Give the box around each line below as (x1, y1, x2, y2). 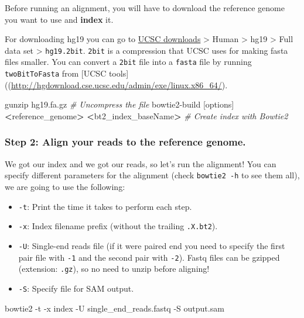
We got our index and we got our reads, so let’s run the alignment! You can (5, 157, 276, 170)
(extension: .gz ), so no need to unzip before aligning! (18, 262, 210, 275)
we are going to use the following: (5, 181, 125, 192)
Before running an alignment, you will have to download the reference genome (5, 2, 285, 13)
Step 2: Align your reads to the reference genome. (5, 134, 246, 149)
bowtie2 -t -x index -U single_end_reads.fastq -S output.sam (5, 302, 224, 314)
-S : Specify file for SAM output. (18, 282, 134, 294)
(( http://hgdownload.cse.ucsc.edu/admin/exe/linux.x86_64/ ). (5, 78, 228, 91)
